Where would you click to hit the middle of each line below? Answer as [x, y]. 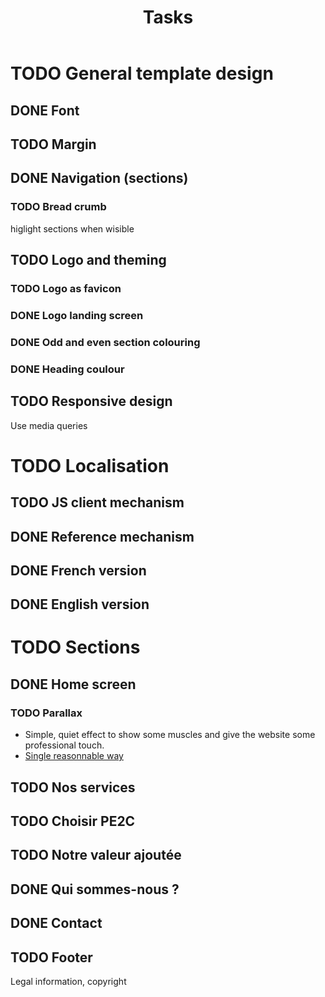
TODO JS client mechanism [97, 502]
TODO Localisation [90, 465]
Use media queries [49, 425]
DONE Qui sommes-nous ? [95, 889]
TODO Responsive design [91, 401]
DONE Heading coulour [67, 369]
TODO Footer [51, 957]
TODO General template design [142, 73]
